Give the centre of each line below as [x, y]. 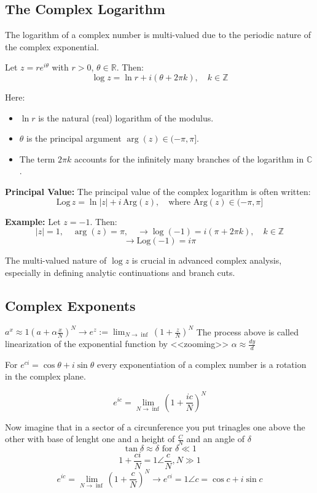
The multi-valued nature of [56, 260]
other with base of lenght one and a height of [90, 439]
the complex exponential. [52, 46]
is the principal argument [74, 138]
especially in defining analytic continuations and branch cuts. [120, 272]
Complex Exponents [70, 305]
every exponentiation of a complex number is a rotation [202, 364]
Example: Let [33, 221]
